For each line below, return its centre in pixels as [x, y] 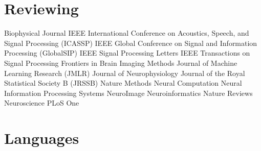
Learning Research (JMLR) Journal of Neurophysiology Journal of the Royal [125, 73]
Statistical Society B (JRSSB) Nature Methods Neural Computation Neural [123, 83]
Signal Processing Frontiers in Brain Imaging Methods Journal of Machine [121, 62]
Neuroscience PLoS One [42, 103]
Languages [42, 138]
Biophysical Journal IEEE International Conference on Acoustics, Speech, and [127, 33]
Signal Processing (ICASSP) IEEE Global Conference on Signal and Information [131, 43]
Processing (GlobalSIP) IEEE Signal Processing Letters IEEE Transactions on [127, 53]
